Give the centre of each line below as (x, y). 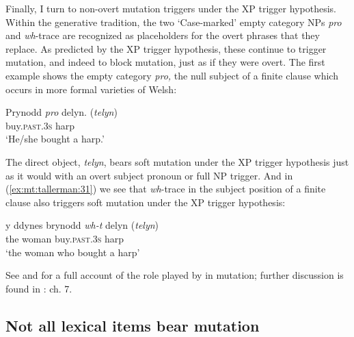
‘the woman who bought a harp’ (73, 252)
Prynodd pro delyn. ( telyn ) (62, 112)
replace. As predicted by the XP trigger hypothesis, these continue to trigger (166, 48)
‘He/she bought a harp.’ (55, 139)
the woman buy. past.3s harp (65, 238)
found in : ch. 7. (39, 288)
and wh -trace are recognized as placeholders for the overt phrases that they (163, 35)
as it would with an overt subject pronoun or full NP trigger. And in (149, 175)
